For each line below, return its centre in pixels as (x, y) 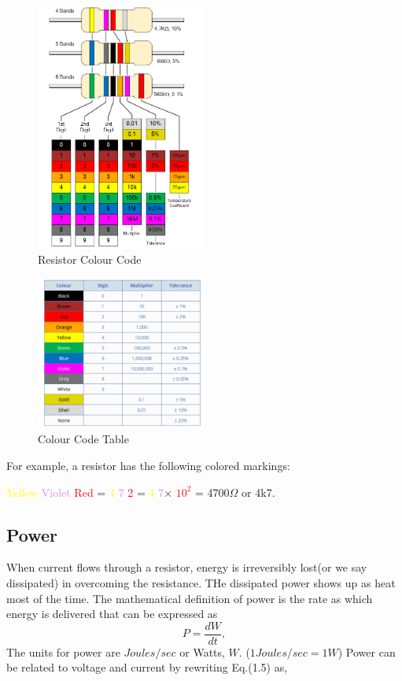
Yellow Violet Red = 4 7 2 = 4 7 (85, 492)
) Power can (367, 651)
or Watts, (202, 651)
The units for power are (63, 651)
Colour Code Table (83, 439)
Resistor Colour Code (90, 259)
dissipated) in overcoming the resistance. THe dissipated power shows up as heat (201, 582)
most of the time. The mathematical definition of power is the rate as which (190, 598)
